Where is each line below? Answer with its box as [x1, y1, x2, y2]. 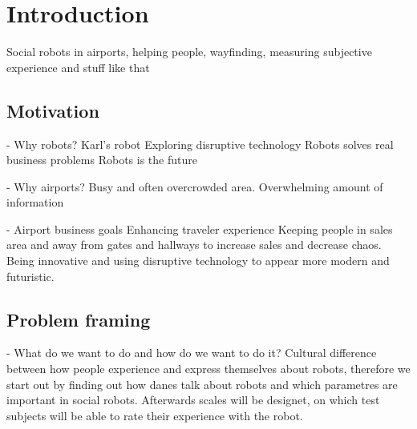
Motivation [6, 98, 99, 122]
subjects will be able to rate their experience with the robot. [6, 407, 303, 423]
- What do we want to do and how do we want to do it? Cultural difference [6, 344, 377, 361]
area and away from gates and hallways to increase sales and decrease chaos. [6, 236, 382, 253]
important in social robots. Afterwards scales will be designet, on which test [6, 391, 380, 408]
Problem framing [6, 307, 151, 331]
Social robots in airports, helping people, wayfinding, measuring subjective [6, 43, 372, 60]
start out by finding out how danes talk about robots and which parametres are [6, 375, 398, 392]
